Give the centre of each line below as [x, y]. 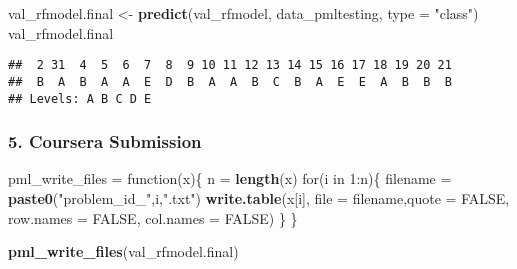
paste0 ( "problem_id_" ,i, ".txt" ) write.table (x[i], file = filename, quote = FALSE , [259, 197]
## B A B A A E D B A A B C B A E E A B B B [230, 81]
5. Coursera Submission [105, 141]
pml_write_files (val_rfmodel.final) [123, 251]
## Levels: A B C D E [80, 98]
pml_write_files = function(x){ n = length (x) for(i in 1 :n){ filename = [230, 178]
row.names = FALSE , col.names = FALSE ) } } [153, 217]
